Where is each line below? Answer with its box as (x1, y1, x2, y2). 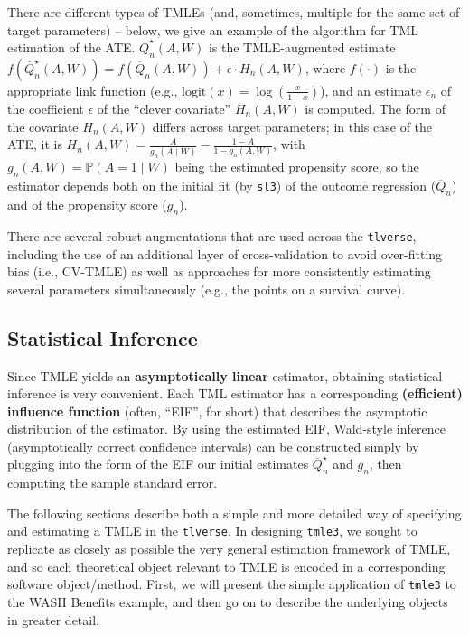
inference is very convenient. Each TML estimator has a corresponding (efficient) (7, 384, 463, 403)
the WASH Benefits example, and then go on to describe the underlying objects (7, 592, 448, 611)
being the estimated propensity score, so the (174, 157, 419, 176)
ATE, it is (7, 135, 62, 154)
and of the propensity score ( (7, 195, 167, 214)
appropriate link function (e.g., (7, 80, 178, 99)
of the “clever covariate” (97, 98, 231, 117)
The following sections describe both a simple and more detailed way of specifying (7, 503, 462, 522)
